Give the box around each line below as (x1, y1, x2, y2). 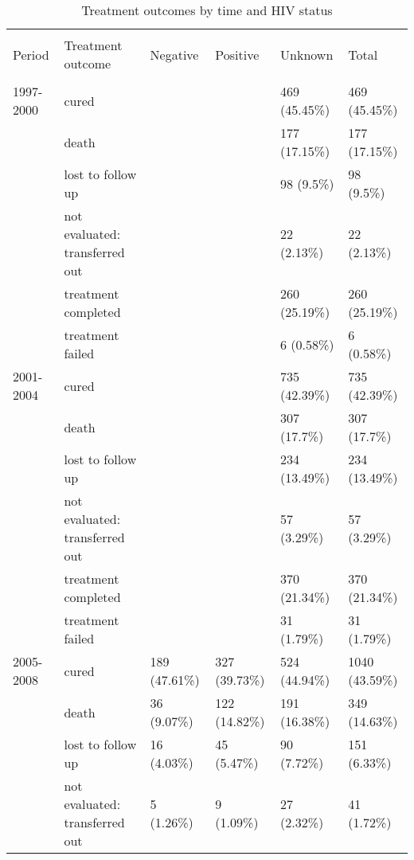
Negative (150, 45, 199, 64)
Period (13, 45, 49, 64)
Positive (215, 45, 260, 64)
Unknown (280, 45, 334, 64)
